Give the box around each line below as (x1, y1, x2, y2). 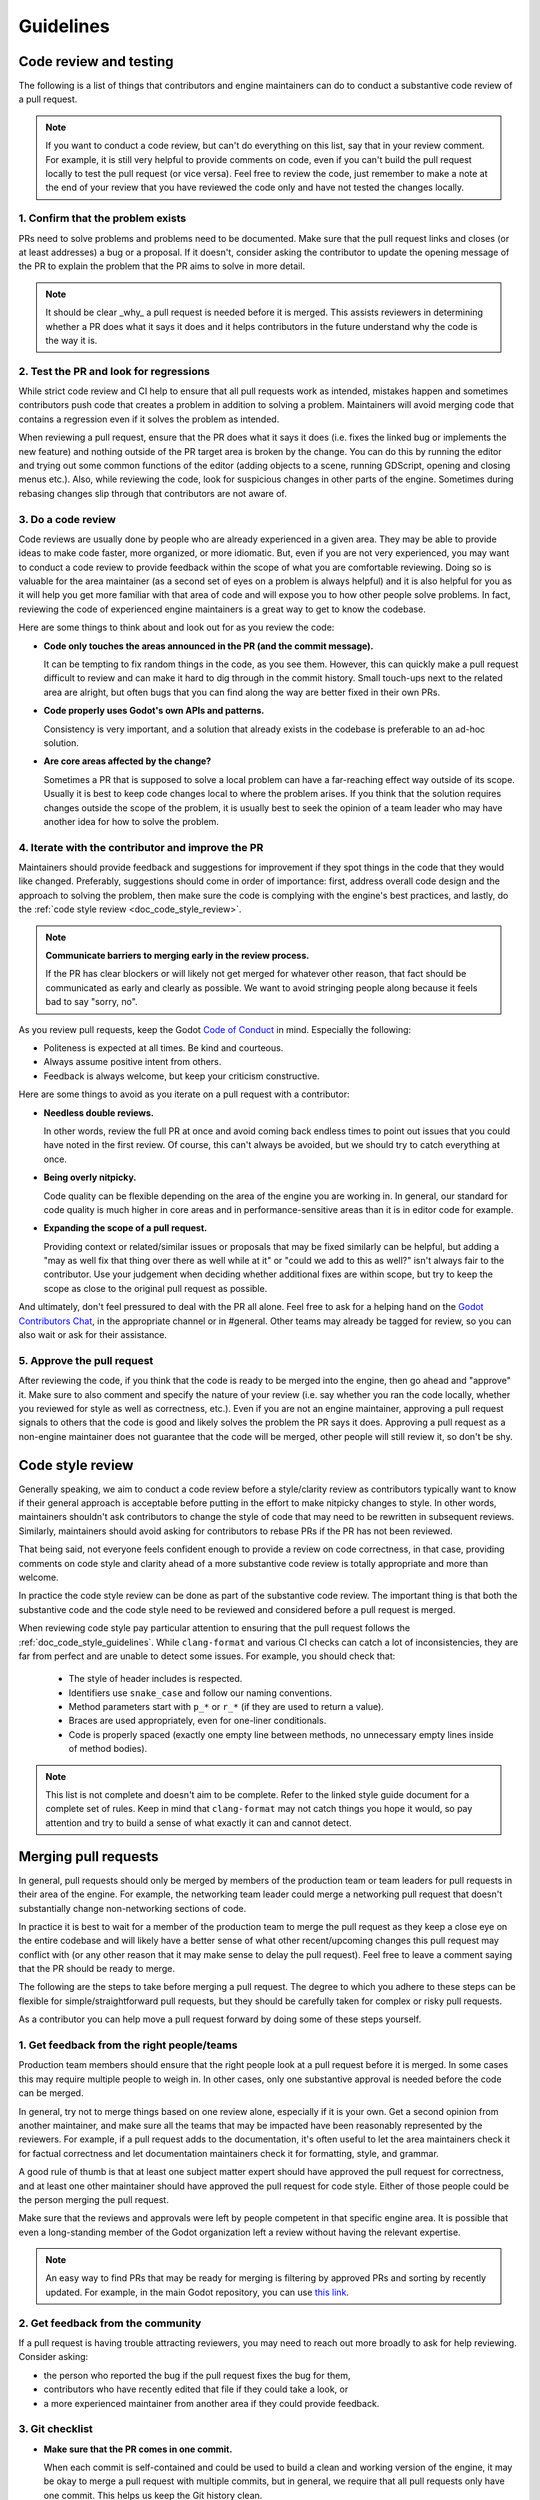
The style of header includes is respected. (68, 1673, 243, 1685)
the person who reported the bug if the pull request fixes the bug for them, (43, 2369, 351, 2381)
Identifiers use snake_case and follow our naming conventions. (68, 1686, 333, 1699)
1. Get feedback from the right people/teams (18, 2038, 238, 2052)
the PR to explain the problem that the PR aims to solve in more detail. (18, 260, 305, 272)
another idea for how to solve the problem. (43, 815, 220, 827)
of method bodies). (68, 1743, 148, 1755)
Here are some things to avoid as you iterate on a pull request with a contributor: (18, 1088, 350, 1100)
